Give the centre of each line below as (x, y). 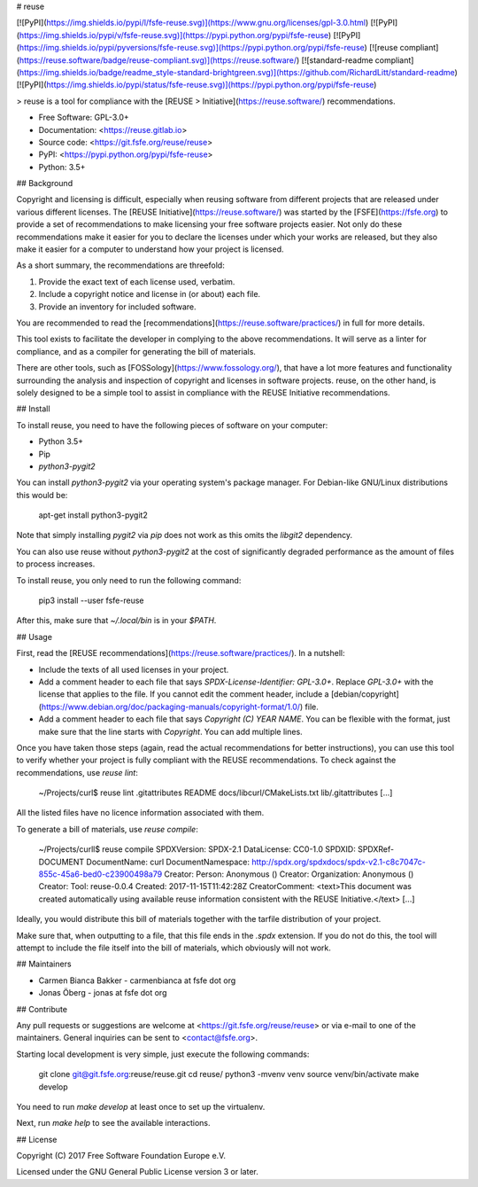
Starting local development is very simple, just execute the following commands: (163, 1054)
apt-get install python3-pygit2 (93, 515)
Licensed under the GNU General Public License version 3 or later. (137, 1172)
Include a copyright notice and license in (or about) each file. (150, 294)
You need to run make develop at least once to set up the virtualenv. (141, 1106)
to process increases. (56, 564)
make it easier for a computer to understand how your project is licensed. (150, 249)
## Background (45, 184)
